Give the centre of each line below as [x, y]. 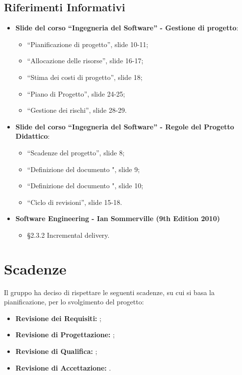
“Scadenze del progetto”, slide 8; [76, 152]
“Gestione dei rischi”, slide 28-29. [77, 110]
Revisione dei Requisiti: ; [58, 318]
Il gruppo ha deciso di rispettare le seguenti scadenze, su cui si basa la [109, 292]
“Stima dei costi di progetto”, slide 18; [85, 77]
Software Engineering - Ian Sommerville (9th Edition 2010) [118, 218]
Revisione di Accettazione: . [63, 367]
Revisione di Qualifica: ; [56, 351]
